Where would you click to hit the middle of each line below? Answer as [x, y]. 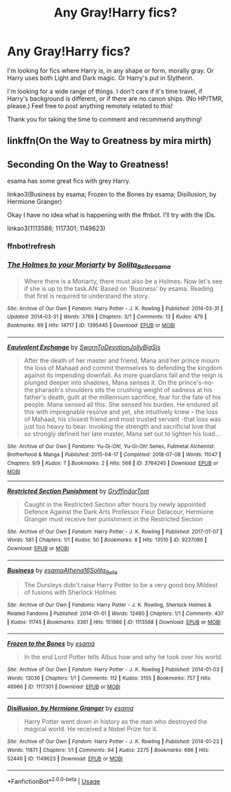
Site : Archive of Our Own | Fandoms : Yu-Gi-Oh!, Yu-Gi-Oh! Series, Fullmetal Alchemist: [111, 446]
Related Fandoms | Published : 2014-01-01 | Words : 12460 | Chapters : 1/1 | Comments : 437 [115, 613]
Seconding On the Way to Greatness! [88, 164]
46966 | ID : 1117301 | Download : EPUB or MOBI [64, 687]
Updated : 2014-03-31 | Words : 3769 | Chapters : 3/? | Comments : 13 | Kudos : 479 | [107, 317]
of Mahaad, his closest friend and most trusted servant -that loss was [122, 419]
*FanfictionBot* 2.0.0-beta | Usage [54, 781]
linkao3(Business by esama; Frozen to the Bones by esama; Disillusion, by [112, 194]
